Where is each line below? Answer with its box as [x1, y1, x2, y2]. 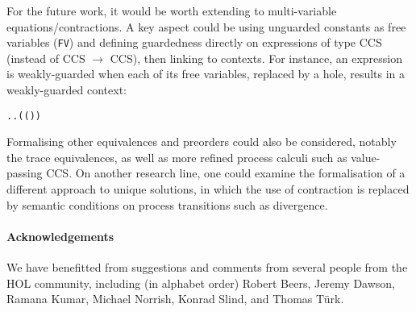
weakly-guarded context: [6, 81, 127, 98]
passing [6, 164, 43, 181]
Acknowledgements [6, 227, 114, 244]
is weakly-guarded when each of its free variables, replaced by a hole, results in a [6, 65, 406, 82]
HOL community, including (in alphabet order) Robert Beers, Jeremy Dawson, [6, 274, 396, 291]
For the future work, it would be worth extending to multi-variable [6, 2, 337, 19]
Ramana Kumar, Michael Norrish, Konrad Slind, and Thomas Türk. [6, 290, 344, 307]
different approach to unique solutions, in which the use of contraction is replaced [6, 181, 410, 198]
